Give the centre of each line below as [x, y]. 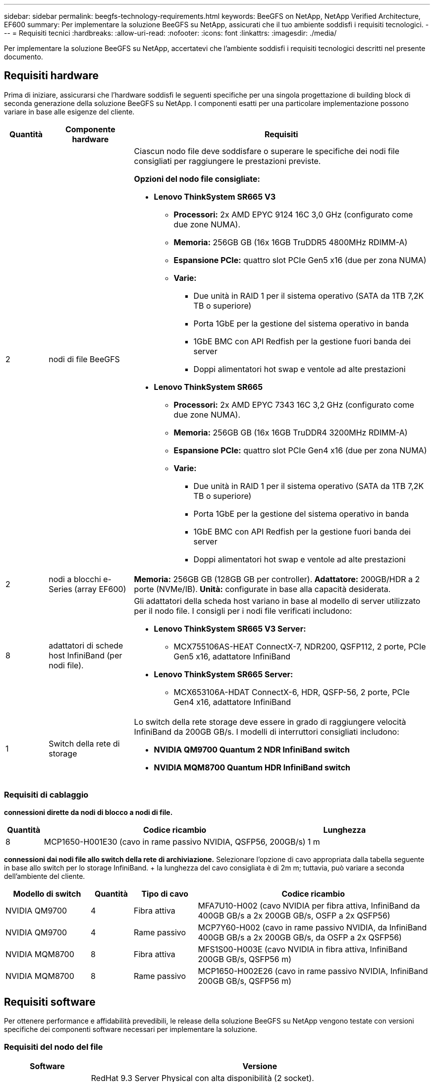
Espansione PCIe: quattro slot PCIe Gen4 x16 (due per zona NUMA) [300, 450]
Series [60, 589]
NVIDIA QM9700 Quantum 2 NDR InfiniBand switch [252, 749]
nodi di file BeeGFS [84, 359]
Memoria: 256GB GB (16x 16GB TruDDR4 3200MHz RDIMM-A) [291, 432]
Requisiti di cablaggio [46, 795]
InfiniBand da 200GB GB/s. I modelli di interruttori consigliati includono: [267, 731]
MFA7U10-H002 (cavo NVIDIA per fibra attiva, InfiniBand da [309, 905]
